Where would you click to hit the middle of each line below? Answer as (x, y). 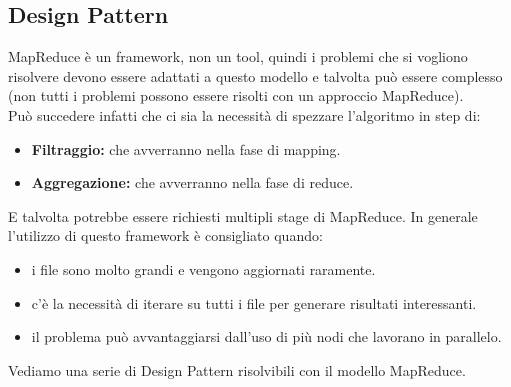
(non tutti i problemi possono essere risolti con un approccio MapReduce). (236, 95)
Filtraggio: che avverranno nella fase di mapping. (186, 148)
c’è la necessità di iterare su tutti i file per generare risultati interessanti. (254, 302)
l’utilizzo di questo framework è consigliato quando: (165, 235)
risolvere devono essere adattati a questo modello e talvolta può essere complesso (255, 75)
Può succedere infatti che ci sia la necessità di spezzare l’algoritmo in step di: (244, 114)
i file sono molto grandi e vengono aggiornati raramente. (203, 268)
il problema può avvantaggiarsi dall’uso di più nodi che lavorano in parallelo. (266, 336)
